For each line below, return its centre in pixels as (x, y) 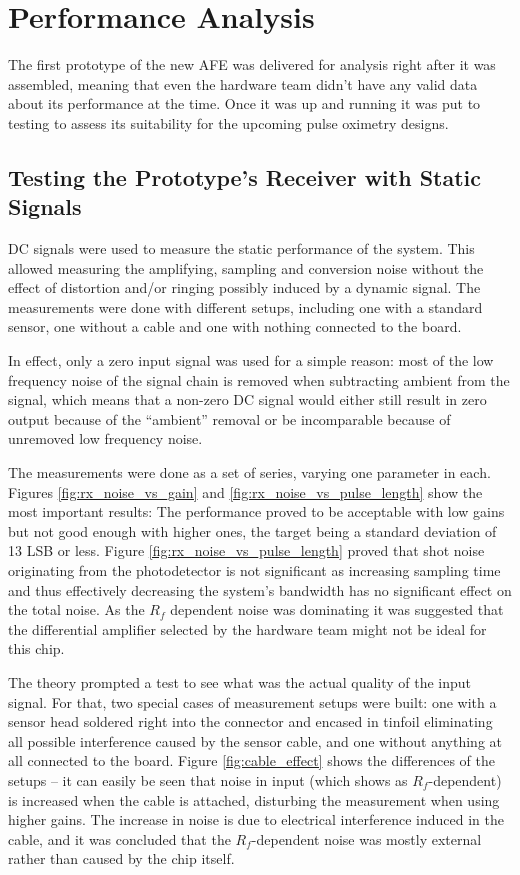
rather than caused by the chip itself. (121, 858)
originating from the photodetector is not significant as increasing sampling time (254, 570)
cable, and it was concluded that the (119, 838)
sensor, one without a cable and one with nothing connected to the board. (235, 326)
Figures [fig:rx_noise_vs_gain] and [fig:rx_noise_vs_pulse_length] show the (245, 491)
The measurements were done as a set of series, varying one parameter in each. (249, 472)
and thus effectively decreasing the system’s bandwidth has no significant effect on (260, 589)
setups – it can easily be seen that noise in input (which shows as (208, 779)
